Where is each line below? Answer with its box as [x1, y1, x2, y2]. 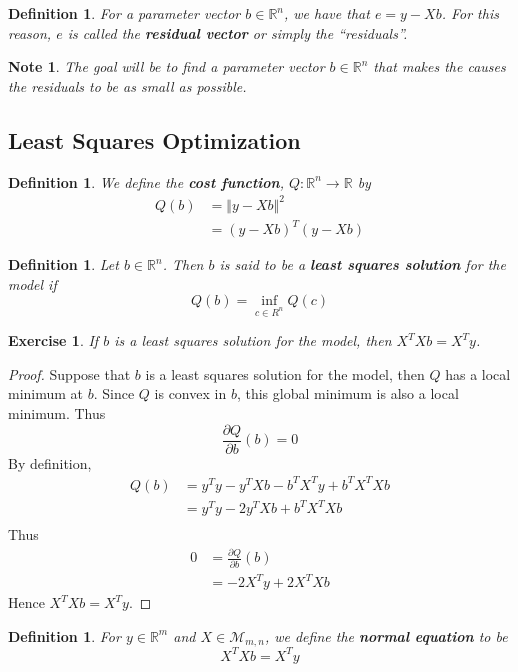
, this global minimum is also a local [236, 383, 459, 404]
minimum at [8, 383, 84, 404]
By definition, [8, 452, 92, 473]
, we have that [284, 3, 370, 23]
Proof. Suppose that [8, 363, 131, 384]
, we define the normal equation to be [264, 625, 508, 646]
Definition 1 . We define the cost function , [8, 171, 284, 192]
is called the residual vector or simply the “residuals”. [67, 22, 408, 43]
